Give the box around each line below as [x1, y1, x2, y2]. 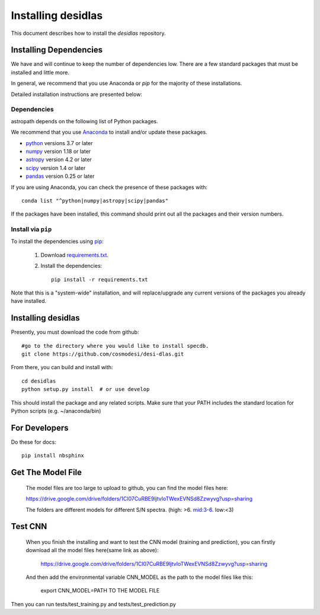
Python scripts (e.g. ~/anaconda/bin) [11, 408, 101, 415]
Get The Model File [11, 467, 82, 478]
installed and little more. [11, 69, 69, 76]
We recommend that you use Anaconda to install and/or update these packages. [11, 129, 207, 136]
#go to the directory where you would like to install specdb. [21, 342, 209, 349]
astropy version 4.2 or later [25, 156, 92, 163]
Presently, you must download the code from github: [11, 329, 139, 336]
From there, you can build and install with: [11, 364, 113, 371]
